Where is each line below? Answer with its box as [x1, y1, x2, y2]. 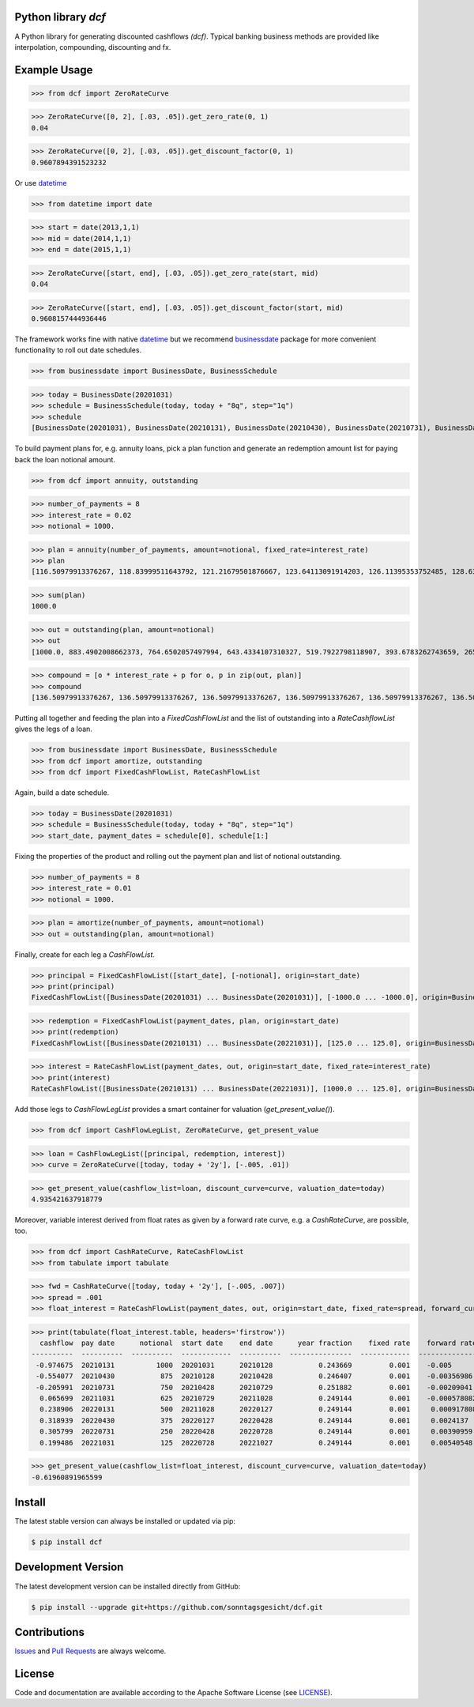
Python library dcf [14, 10, 107, 24]
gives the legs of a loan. [14, 724, 92, 734]
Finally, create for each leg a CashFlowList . [14, 949, 156, 959]
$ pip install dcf [31, 1538, 103, 1547]
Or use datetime [14, 178, 67, 187]
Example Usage [14, 63, 93, 77]
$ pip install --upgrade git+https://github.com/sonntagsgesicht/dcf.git [31, 1603, 323, 1611]
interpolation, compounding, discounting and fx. [14, 42, 171, 51]
